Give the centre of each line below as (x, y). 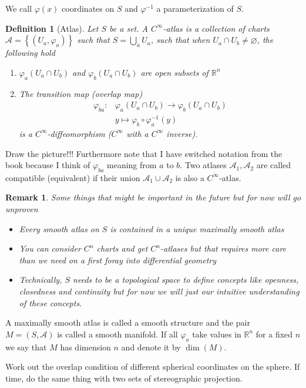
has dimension (85, 347)
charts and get (122, 248)
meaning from (132, 165)
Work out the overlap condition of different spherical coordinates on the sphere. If (153, 367)
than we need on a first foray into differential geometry (118, 260)
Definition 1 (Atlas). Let (52, 28)
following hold (30, 53)
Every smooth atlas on (59, 228)
